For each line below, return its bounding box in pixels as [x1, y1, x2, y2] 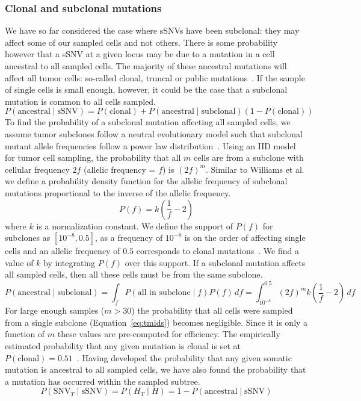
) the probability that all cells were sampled [131, 304, 293, 317]
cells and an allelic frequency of [5, 244, 120, 257]
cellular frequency [5, 163, 70, 175]
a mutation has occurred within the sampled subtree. [5, 375, 200, 387]
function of [5, 328, 45, 340]
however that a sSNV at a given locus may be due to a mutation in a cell [5, 48, 275, 60]
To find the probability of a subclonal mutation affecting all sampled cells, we [5, 116, 291, 128]
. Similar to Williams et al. [205, 163, 304, 175]
